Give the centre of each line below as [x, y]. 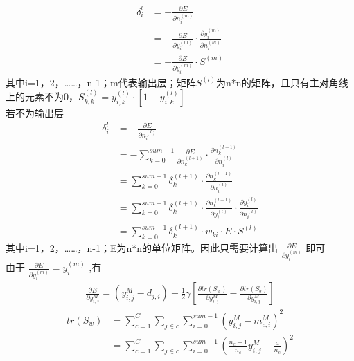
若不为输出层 [35, 113]
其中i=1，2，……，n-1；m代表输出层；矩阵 [101, 82]
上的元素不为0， [42, 96]
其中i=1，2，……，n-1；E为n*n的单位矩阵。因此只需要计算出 [142, 248]
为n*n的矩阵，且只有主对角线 [282, 82]
